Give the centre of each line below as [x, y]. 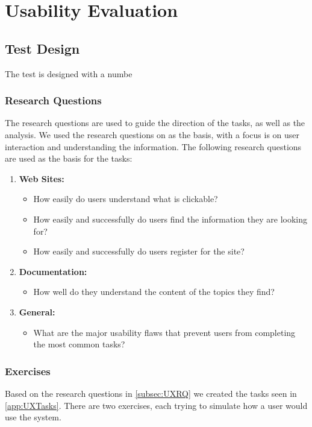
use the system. [33, 417]
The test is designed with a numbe [69, 73]
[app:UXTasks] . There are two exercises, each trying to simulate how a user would [156, 405]
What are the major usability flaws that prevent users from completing [164, 332]
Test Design [42, 48]
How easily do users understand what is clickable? [126, 199]
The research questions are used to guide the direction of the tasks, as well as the [155, 123]
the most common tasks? [79, 344]
